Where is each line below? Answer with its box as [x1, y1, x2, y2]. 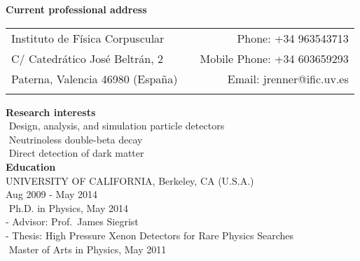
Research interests [6, 104, 96, 119]
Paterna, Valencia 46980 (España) [11, 70, 178, 87]
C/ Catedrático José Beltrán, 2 [11, 50, 164, 66]
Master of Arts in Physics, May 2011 [8, 241, 167, 256]
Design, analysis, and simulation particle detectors [8, 118, 225, 133]
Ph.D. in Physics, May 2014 [8, 200, 128, 215]
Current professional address [6, 2, 147, 16]
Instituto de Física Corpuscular [11, 29, 165, 46]
